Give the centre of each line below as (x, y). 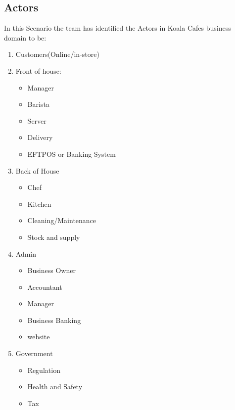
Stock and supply (54, 237)
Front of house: (38, 70)
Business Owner (51, 270)
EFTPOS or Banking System (71, 154)
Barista (38, 104)
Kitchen (39, 204)
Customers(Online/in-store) (57, 54)
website (39, 337)
